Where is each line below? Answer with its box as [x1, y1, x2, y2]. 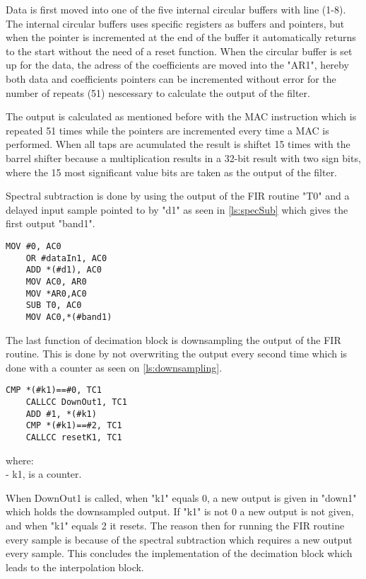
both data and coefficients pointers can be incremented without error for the [6, 71, 336, 86]
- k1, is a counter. [6, 466, 82, 481]
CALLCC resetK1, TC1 [25, 432, 122, 442]
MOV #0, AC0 [6, 241, 61, 251]
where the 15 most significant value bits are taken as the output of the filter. [6, 164, 338, 179]
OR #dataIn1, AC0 [25, 253, 107, 263]
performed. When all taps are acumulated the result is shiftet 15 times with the [6, 137, 350, 151]
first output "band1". [6, 216, 95, 231]
